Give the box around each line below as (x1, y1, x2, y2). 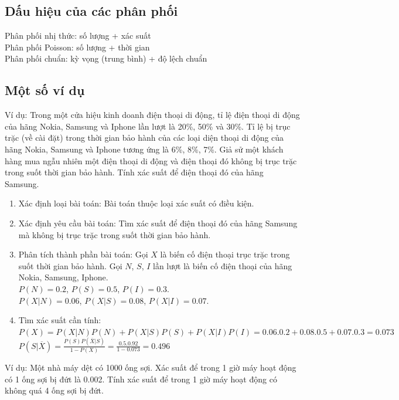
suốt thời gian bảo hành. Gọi (18, 259, 122, 272)
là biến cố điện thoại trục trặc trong (160, 248, 290, 260)
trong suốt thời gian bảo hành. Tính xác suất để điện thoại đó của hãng (5, 166, 264, 178)
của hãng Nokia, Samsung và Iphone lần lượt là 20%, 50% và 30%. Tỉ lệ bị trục (5, 120, 291, 132)
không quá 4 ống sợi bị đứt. (5, 384, 104, 396)
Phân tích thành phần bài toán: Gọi (18, 248, 148, 260)
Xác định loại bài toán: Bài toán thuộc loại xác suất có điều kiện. (18, 197, 254, 209)
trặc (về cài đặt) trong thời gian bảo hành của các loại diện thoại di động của (5, 131, 284, 144)
